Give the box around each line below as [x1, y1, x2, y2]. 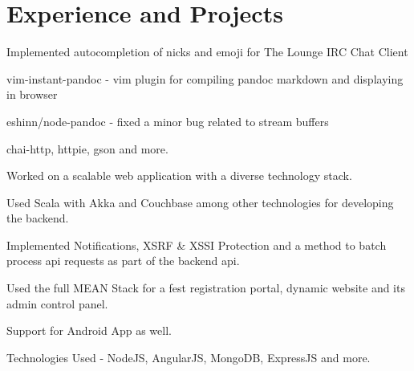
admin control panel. [6, 295, 108, 312]
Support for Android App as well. [6, 322, 172, 339]
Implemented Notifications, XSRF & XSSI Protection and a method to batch [6, 236, 387, 253]
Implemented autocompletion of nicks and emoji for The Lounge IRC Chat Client [6, 43, 408, 60]
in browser [6, 86, 58, 103]
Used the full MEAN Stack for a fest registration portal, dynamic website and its [6, 279, 405, 296]
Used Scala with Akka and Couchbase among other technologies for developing [6, 194, 394, 210]
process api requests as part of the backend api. [6, 252, 240, 269]
